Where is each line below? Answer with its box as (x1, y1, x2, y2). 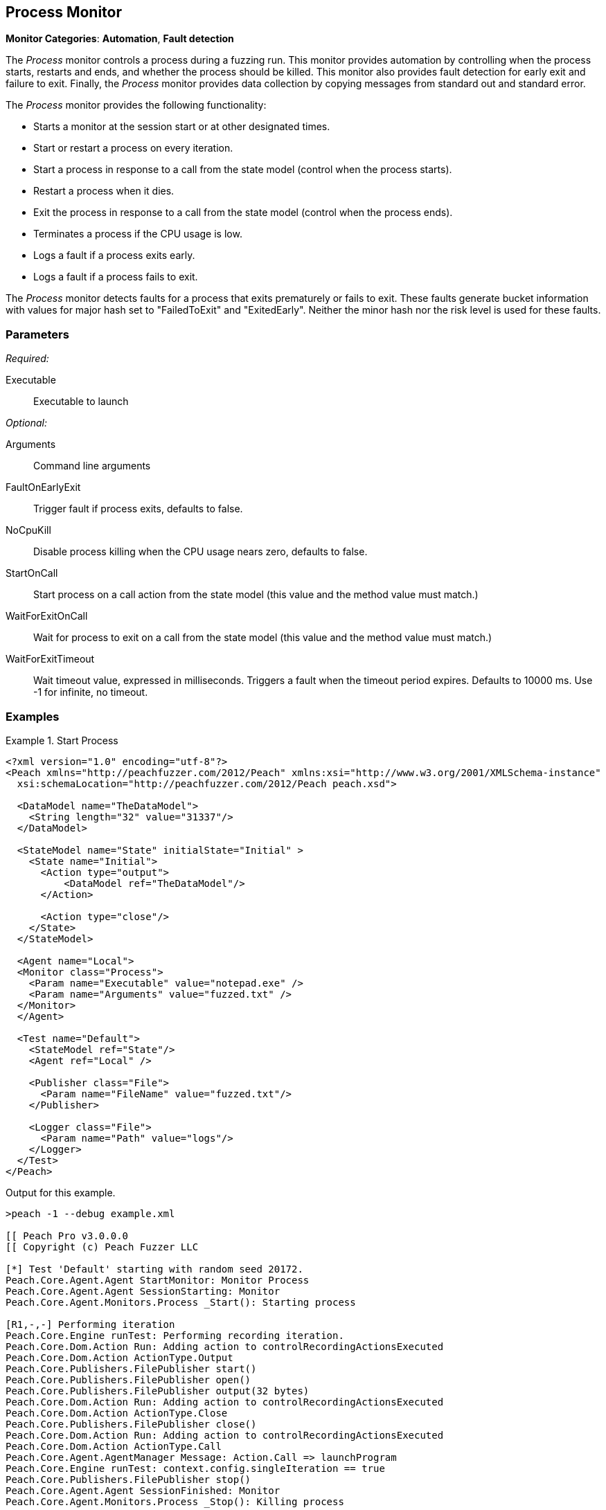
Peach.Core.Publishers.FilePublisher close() (6, 1418, 257, 1430)
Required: (6, 352, 49, 365)
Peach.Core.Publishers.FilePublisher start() (6, 1363, 257, 1374)
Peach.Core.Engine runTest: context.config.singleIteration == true (6, 1462, 385, 1474)
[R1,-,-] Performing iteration (6, 1318, 175, 1330)
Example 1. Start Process (6, 734, 118, 746)
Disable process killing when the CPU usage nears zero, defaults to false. (33, 546, 368, 558)
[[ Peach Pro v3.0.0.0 (6, 1230, 129, 1241)
